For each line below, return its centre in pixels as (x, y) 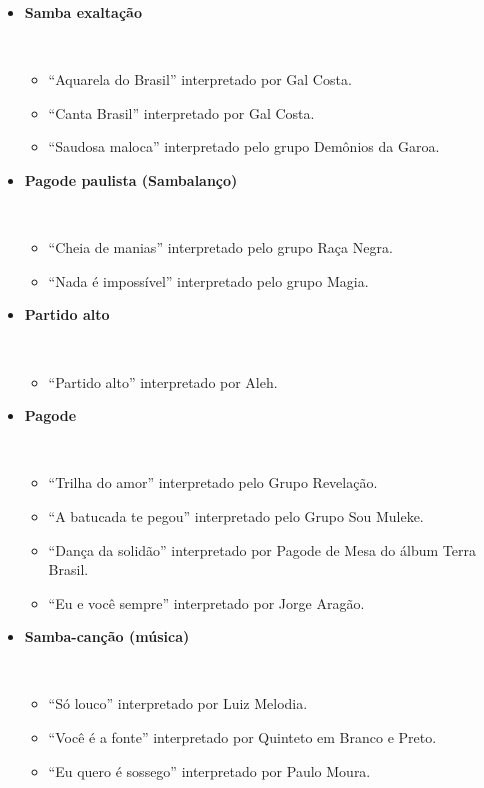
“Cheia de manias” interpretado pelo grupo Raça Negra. (220, 247)
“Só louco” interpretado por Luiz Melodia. (178, 703)
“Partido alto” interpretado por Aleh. (163, 381)
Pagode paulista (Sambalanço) (131, 179)
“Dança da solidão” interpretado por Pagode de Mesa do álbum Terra (262, 549)
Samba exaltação (83, 12)
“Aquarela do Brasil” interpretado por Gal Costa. (200, 79)
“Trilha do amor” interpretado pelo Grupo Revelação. (213, 482)
